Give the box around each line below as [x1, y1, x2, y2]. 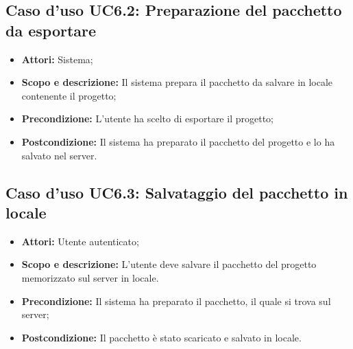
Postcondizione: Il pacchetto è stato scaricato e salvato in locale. [21, 330, 302, 344]
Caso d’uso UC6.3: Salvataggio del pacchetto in [5, 181, 348, 203]
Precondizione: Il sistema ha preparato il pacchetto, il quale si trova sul [21, 293, 331, 308]
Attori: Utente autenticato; [21, 234, 139, 248]
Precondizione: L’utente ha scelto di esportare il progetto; [21, 111, 273, 126]
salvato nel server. [21, 148, 97, 162]
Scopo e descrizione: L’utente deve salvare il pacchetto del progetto [21, 257, 317, 271]
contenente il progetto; [21, 88, 117, 102]
